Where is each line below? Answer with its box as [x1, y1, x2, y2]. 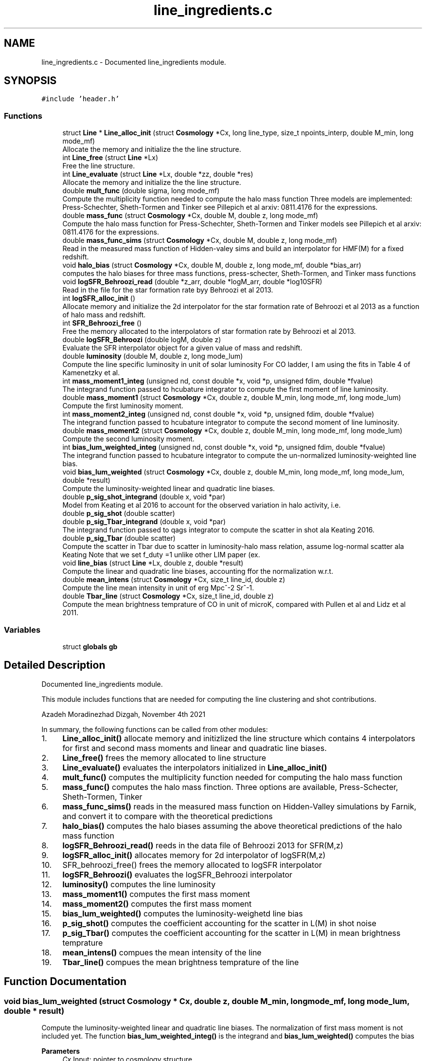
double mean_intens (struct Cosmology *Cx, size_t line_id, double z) [62, 575, 285, 584]
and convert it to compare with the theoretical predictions [62, 811, 273, 821]
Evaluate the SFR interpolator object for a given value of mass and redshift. [62, 344, 302, 352]
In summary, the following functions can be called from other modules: [41, 725, 268, 733]
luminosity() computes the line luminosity [62, 879, 216, 889]
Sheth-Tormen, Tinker [62, 791, 142, 802]
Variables [4, 624, 41, 635]
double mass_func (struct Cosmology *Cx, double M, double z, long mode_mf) [62, 211, 319, 220]
